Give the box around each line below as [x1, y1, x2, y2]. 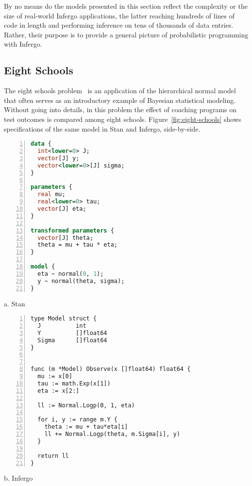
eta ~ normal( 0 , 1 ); [37, 270, 104, 277]
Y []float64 [37, 329, 107, 336]
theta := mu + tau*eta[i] [44, 423, 128, 431]
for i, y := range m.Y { [37, 416, 118, 423]
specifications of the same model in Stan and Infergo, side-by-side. [4, 123, 201, 134]
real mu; [37, 191, 66, 198]
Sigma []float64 [37, 336, 107, 344]
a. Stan [4, 298, 25, 308]
